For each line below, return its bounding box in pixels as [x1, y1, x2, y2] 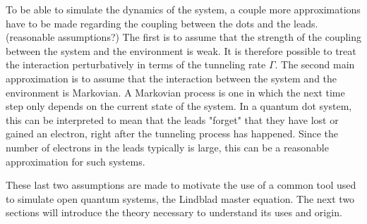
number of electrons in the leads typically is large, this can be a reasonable [6, 139, 329, 154]
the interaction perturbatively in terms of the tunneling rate [6, 57, 266, 72]
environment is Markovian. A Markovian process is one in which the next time [6, 85, 345, 99]
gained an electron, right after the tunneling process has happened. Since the [6, 126, 338, 141]
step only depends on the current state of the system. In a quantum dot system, [6, 99, 352, 113]
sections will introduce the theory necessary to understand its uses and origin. [6, 205, 342, 220]
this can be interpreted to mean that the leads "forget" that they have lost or [6, 112, 339, 127]
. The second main [275, 57, 355, 72]
